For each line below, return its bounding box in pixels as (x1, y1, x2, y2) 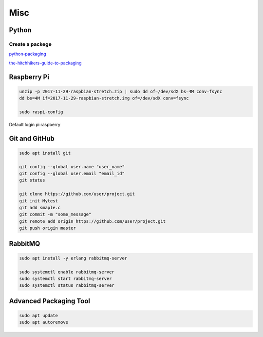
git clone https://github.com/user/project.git (19, 191, 135, 197)
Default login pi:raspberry (9, 121, 61, 127)
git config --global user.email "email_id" (19, 171, 125, 177)
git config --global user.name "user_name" (19, 164, 125, 169)
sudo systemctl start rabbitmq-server (19, 276, 112, 281)
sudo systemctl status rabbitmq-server (19, 283, 114, 288)
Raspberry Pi (9, 73, 50, 81)
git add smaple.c (19, 205, 61, 210)
